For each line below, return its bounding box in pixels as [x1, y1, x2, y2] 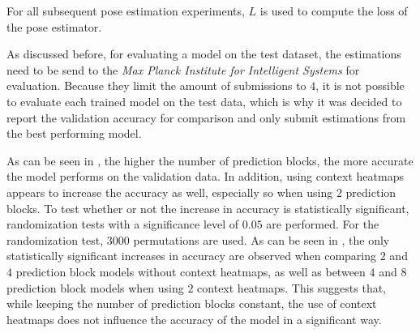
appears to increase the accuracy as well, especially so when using [6, 183, 333, 200]
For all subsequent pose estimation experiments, [6, 2, 245, 19]
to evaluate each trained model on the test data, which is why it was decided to [6, 92, 402, 109]
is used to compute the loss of [259, 2, 408, 19]
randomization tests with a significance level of [6, 216, 239, 233]
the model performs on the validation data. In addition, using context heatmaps [6, 168, 404, 185]
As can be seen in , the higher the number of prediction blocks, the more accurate [6, 152, 414, 169]
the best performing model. [6, 125, 142, 142]
